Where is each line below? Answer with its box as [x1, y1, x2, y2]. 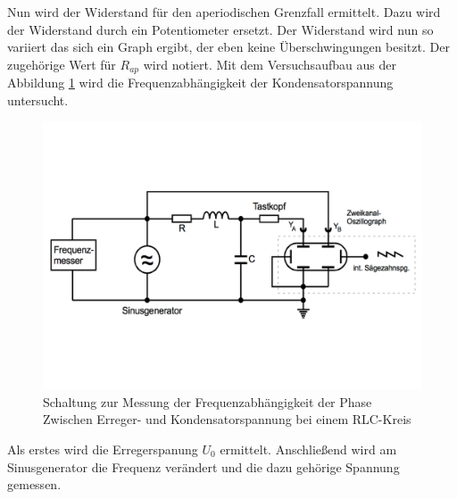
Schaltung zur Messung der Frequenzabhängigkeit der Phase [43, 392, 372, 411]
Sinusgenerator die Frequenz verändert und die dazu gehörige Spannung [7, 457, 400, 476]
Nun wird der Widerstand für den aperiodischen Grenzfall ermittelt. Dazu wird [7, 3, 441, 21]
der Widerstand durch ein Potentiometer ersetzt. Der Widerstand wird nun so [7, 20, 434, 38]
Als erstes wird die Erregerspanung [7, 439, 198, 458]
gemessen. [7, 475, 62, 494]
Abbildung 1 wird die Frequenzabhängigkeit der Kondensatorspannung [7, 73, 394, 92]
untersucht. [7, 90, 69, 109]
